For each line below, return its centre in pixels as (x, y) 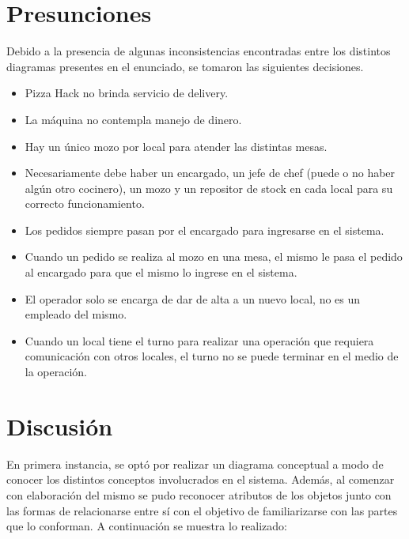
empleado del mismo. (76, 314)
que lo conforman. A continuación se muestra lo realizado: (147, 526)
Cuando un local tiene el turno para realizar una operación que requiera (199, 340)
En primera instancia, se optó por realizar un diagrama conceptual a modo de (195, 464)
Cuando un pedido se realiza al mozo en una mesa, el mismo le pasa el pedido (214, 256)
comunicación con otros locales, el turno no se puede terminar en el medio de (212, 356)
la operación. (56, 372)
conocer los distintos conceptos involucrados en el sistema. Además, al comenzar (201, 479)
